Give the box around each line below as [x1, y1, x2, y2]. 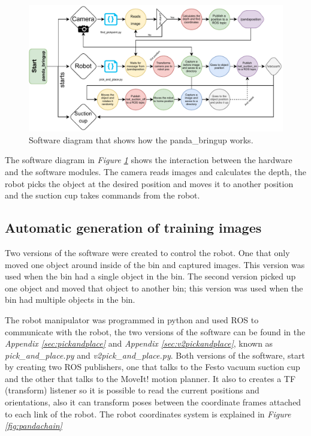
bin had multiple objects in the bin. [5, 293, 135, 306]
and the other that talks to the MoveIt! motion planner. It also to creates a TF [5, 372, 296, 384]
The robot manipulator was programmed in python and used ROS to [5, 313, 259, 326]
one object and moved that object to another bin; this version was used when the [5, 281, 303, 294]
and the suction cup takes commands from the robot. [5, 189, 200, 202]
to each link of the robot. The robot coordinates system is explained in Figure [5, 407, 291, 420]
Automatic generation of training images [5, 218, 262, 237]
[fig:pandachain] [5, 419, 62, 432]
